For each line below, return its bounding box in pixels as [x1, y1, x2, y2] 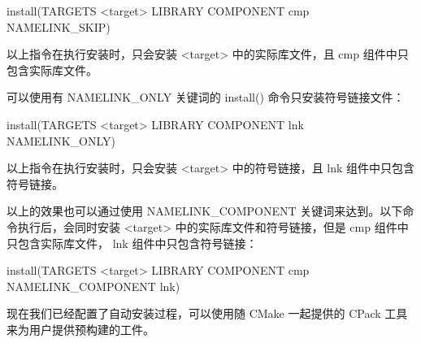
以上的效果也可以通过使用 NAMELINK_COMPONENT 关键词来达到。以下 [7, 202, 403, 219]
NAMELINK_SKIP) [7, 18, 111, 35]
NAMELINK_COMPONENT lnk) [7, 277, 180, 294]
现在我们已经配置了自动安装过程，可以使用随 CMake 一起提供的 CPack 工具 [7, 305, 408, 322]
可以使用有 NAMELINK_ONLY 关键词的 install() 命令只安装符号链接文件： [7, 89, 405, 106]
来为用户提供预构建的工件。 [7, 320, 154, 337]
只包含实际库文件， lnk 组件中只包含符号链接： [7, 234, 258, 251]
